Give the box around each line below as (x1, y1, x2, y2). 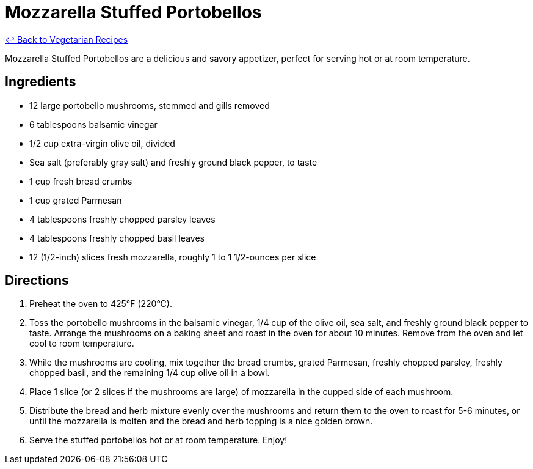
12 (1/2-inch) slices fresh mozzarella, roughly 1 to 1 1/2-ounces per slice (29, 251, 316, 262)
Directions (5, 273, 69, 289)
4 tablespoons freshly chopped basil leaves (29, 232, 205, 243)
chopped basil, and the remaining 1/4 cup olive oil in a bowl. (29, 367, 270, 379)
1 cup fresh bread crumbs (29, 175, 132, 186)
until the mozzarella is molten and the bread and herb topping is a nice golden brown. (29, 416, 373, 427)
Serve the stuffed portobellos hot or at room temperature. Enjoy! (29, 435, 288, 446)
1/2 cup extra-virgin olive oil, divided (29, 138, 175, 149)
